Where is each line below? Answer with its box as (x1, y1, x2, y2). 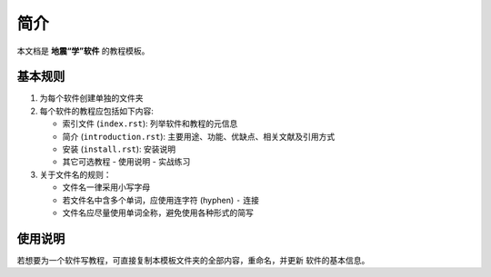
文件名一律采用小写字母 (62, 182, 150, 193)
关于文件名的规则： (39, 169, 112, 180)
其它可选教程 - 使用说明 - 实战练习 (62, 156, 191, 167)
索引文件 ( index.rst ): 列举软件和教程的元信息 (62, 118, 238, 129)
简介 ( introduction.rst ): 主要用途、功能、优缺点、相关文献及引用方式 (62, 131, 336, 142)
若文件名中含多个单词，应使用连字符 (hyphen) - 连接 (62, 194, 259, 205)
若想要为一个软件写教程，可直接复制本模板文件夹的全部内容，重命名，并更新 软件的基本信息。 (16, 254, 370, 265)
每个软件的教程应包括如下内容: (39, 105, 155, 116)
